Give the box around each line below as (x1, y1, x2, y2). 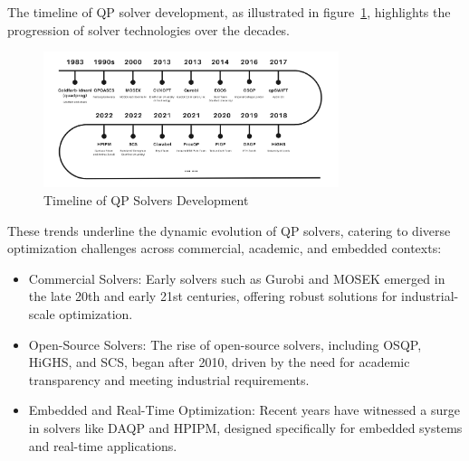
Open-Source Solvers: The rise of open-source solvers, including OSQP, (28, 334, 422, 353)
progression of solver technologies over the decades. (7, 20, 291, 39)
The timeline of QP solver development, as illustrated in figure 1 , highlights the (7, 3, 451, 21)
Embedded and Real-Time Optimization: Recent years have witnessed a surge (28, 400, 460, 419)
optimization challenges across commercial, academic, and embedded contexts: (7, 239, 442, 258)
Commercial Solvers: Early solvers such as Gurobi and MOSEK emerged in (28, 268, 445, 287)
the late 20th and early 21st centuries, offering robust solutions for (28, 287, 397, 306)
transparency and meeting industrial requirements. (28, 370, 310, 389)
